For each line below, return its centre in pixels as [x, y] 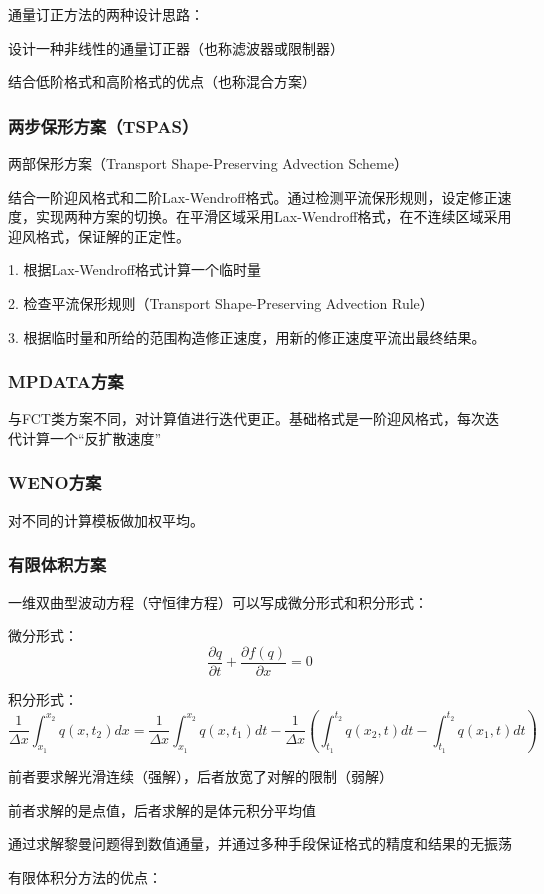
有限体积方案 [57, 564]
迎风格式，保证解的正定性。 [99, 235]
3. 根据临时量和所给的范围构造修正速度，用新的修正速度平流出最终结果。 [247, 336]
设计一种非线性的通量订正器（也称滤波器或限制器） [176, 47]
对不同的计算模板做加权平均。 [106, 519]
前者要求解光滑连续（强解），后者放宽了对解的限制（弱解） [200, 775]
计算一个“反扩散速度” [91, 437]
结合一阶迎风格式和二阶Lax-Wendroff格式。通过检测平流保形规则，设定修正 [253, 196]
